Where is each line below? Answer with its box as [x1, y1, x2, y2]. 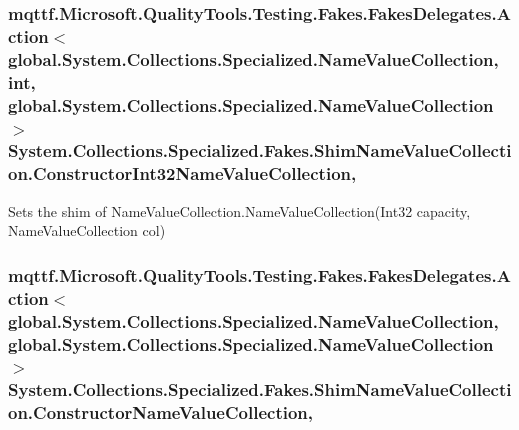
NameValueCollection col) [8, 220, 166, 241]
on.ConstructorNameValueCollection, [8, 400, 314, 425]
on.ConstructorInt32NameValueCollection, [8, 161, 357, 186]
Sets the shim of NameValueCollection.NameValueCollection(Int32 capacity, [8, 200, 471, 221]
